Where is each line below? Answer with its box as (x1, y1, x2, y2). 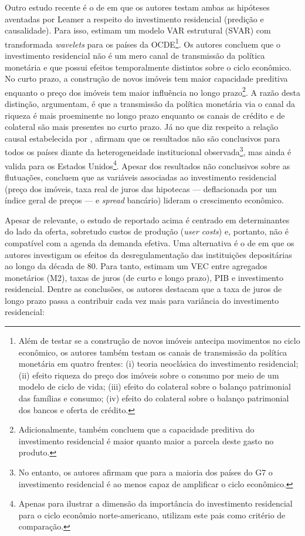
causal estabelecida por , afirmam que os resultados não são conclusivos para (5, 132, 280, 144)
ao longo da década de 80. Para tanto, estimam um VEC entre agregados (5, 260, 267, 272)
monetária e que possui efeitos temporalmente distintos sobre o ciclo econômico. (5, 61, 292, 73)
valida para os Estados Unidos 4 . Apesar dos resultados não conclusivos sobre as (5, 158, 290, 172)
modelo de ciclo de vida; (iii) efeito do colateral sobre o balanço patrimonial (18, 380, 291, 393)
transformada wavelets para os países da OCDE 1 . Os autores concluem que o (5, 36, 280, 50)
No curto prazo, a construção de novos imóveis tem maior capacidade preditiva (5, 72, 288, 85)
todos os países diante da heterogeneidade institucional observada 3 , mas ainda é (5, 144, 292, 158)
